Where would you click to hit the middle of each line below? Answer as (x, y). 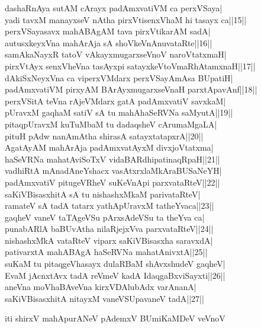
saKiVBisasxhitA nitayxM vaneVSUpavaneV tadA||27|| (104, 298)
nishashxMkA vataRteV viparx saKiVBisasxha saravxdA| (109, 240)
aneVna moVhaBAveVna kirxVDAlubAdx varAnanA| (101, 287)
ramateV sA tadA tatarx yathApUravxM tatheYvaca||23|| (109, 206)
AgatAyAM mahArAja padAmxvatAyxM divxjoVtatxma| (109, 147)
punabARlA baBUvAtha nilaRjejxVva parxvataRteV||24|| (109, 229)
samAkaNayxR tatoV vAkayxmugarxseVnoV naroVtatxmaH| (116, 54)
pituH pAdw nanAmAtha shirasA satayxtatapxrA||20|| (104, 136)
